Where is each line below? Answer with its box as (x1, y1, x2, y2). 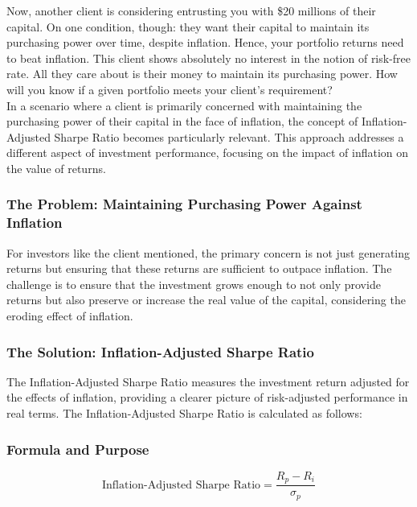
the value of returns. (6, 159, 106, 176)
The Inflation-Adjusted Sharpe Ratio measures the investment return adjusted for (6, 373, 410, 390)
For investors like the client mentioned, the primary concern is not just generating (6, 244, 411, 261)
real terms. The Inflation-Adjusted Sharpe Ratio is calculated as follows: (6, 405, 362, 422)
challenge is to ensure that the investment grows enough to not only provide (6, 275, 381, 292)
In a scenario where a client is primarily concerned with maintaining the (6, 97, 362, 113)
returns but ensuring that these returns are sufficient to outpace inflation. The (6, 260, 392, 277)
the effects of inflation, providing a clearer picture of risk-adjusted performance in (6, 389, 408, 406)
